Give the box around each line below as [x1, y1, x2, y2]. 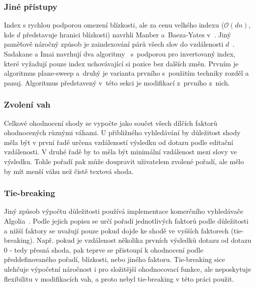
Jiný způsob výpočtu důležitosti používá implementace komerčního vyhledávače [4, 206, 243, 216]
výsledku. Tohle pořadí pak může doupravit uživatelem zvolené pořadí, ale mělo [4, 156, 244, 166]
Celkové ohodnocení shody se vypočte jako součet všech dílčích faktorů [4, 117, 217, 128]
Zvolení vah [4, 98, 51, 111]
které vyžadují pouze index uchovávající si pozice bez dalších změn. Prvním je [4, 58, 239, 68]
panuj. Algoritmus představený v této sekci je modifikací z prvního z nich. [4, 77, 230, 87]
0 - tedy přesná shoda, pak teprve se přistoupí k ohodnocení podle [4, 244, 203, 255]
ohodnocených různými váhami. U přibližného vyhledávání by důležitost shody [4, 127, 241, 138]
